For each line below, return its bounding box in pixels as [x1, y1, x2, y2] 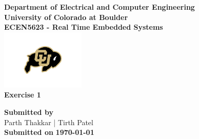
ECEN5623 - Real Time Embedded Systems [4, 22, 163, 32]
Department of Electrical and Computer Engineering [4, 2, 195, 12]
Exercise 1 [4, 89, 41, 100]
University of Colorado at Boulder [4, 11, 128, 22]
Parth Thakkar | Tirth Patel [4, 116, 93, 127]
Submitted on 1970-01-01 [4, 127, 94, 137]
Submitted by [4, 106, 53, 117]
